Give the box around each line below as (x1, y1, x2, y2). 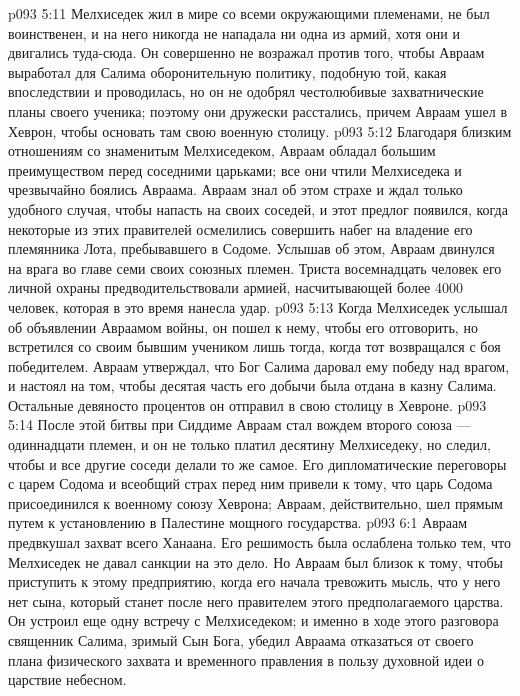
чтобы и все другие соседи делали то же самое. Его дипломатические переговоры (8, 453, 507, 474)
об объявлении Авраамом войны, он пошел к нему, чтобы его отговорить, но (8, 316, 478, 337)
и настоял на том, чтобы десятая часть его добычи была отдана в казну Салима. (8, 375, 497, 396)
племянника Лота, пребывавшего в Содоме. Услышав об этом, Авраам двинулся (8, 238, 495, 259)
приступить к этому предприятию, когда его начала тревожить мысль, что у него (8, 571, 501, 592)
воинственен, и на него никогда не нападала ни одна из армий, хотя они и (8, 22, 460, 43)
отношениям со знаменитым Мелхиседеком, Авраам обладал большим (8, 140, 436, 161)
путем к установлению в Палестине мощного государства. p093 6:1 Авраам (8, 512, 468, 533)
